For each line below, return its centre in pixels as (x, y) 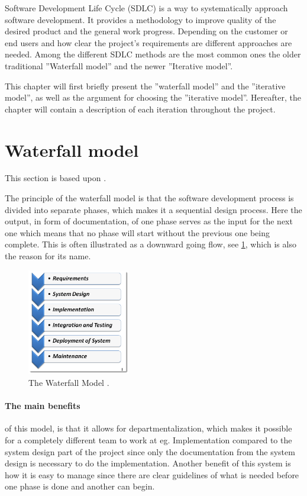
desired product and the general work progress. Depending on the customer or (146, 31)
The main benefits (43, 406)
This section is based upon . (56, 178)
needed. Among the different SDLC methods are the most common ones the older (153, 54)
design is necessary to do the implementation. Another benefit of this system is (148, 463)
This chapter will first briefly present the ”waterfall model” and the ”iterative (145, 86)
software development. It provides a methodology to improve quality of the (140, 19)
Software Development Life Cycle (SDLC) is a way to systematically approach (146, 8)
